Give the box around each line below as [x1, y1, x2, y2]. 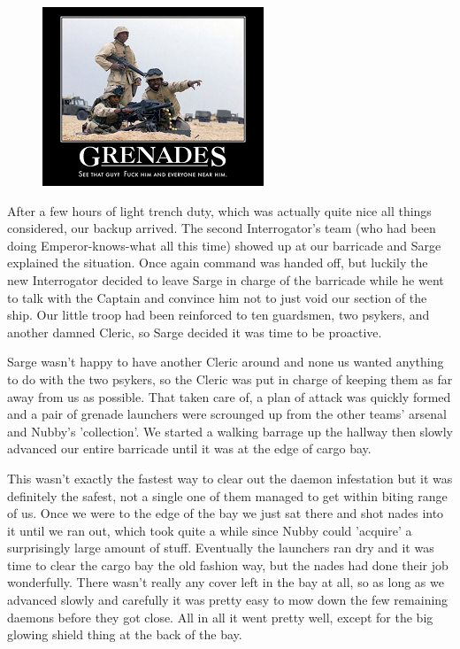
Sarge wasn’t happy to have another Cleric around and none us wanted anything [7, 352, 444, 371]
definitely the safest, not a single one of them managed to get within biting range [7, 486, 448, 505]
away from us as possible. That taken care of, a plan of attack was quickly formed [7, 387, 451, 406]
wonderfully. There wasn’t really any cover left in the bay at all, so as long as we [7, 573, 444, 591]
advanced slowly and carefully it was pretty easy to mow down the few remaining [7, 591, 448, 609]
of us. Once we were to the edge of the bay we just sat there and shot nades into [7, 504, 444, 522]
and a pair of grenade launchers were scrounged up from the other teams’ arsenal [7, 405, 447, 423]
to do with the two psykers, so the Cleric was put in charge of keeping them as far [7, 369, 453, 388]
